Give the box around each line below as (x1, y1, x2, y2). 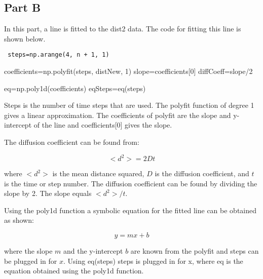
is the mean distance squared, (52, 168, 144, 179)
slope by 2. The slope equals (4, 188, 92, 198)
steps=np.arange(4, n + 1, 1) (8, 51, 109, 59)
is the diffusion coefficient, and (155, 168, 249, 179)
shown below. (4, 33, 46, 44)
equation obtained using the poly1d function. (4, 265, 144, 276)
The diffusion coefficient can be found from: (4, 137, 139, 147)
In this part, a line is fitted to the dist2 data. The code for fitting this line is (4, 23, 241, 34)
